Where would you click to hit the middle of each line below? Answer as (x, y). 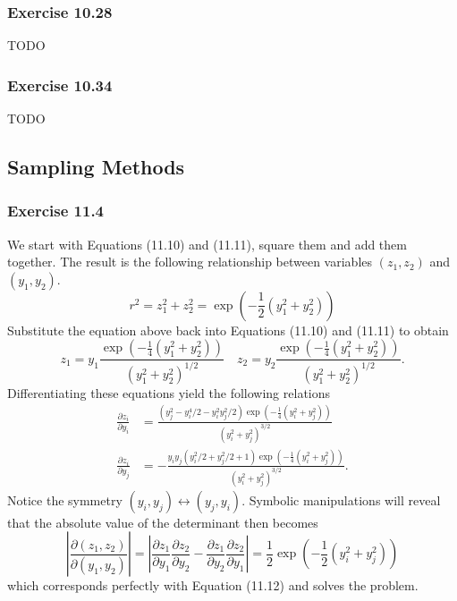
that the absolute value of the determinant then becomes (163, 522)
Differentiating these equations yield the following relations (169, 392)
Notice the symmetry (65, 499)
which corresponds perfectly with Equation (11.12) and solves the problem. (213, 585)
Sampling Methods (96, 167)
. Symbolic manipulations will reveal (341, 499)
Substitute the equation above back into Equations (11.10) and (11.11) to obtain (228, 330)
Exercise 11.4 (56, 211)
